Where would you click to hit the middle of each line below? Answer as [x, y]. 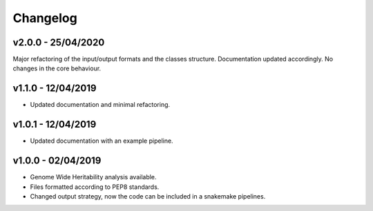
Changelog [45, 18]
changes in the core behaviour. [57, 68]
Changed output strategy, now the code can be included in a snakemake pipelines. [148, 196]
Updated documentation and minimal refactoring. [100, 105]
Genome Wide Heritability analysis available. [93, 177]
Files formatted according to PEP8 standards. [95, 187]
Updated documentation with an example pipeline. [102, 141]
